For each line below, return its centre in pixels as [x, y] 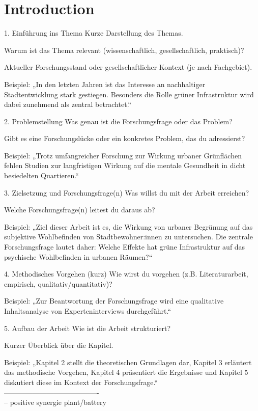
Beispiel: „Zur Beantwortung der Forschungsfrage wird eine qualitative [114, 301]
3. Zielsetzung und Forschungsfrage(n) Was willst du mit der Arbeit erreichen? [127, 192]
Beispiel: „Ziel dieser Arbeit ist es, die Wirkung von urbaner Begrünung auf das [128, 226]
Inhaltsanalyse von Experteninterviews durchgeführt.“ [88, 311]
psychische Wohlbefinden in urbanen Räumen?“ [78, 256]
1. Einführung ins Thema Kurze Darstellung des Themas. [94, 33]
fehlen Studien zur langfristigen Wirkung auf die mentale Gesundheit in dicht [125, 165]
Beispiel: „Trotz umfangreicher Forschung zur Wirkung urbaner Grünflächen [123, 155]
